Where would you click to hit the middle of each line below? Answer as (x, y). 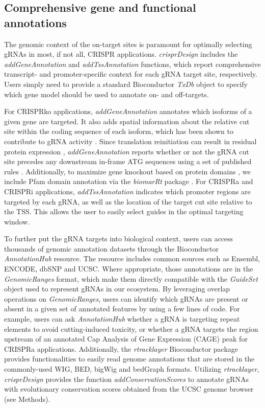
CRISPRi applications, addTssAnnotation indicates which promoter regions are (127, 191)
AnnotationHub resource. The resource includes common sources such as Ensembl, (132, 258)
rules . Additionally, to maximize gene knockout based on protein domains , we (127, 171)
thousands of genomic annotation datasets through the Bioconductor (112, 248)
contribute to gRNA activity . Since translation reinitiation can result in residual (130, 141)
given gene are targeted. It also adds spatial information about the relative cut (127, 121)
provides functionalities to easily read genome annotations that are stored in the (129, 359)
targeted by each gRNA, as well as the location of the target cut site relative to (128, 201)
